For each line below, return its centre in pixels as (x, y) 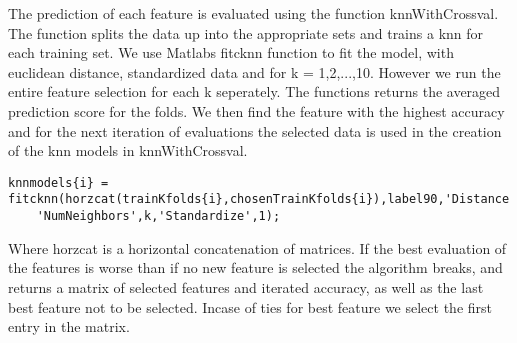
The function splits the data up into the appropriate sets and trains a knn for (246, 32)
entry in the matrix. (69, 326)
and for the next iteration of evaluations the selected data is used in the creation (255, 130)
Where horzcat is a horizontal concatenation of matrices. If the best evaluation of (257, 247)
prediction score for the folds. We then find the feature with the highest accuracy (256, 110)
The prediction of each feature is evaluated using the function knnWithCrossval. (253, 13)
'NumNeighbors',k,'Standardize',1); (158, 216)
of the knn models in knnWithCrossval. (128, 150)
